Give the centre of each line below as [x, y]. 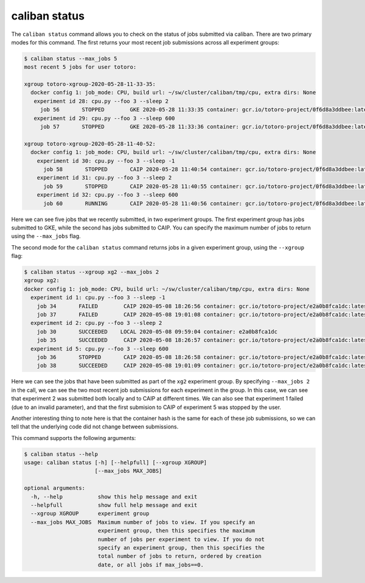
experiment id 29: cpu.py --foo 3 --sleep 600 [104, 118]
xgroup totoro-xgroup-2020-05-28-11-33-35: [90, 84]
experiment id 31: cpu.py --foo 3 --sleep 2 [104, 178]
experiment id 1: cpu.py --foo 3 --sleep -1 [98, 298]
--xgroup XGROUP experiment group [90, 514]
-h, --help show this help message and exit [114, 497]
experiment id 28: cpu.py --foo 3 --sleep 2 [101, 101]
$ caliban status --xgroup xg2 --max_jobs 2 [92, 272]
